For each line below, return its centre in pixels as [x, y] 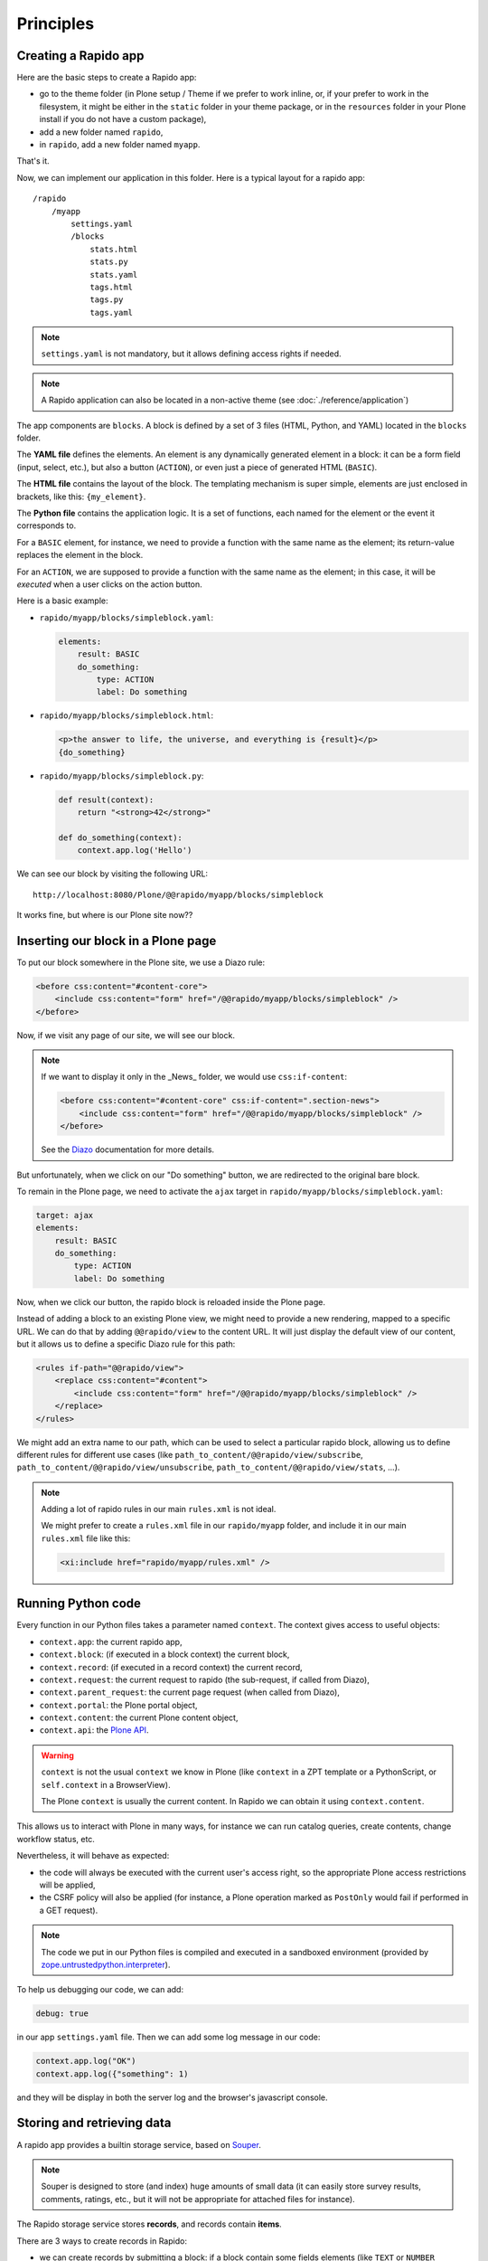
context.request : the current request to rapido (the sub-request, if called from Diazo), [204, 1679]
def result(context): [106, 799]
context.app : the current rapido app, [111, 1641]
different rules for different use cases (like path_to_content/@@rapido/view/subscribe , [190, 1454]
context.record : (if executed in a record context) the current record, [171, 1667]
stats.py [109, 262]
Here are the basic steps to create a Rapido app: [107, 78]
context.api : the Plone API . [94, 1730]
